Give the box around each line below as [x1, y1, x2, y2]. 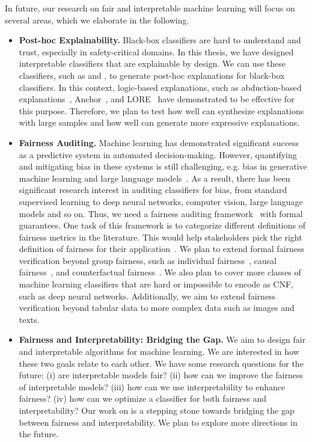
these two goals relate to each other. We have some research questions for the [19, 357, 304, 369]
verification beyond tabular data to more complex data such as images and [19, 301, 295, 314]
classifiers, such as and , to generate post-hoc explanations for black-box [19, 69, 285, 81]
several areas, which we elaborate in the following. [5, 13, 189, 26]
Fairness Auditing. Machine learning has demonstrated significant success [19, 136, 299, 149]
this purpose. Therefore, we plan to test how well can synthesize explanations [19, 104, 304, 117]
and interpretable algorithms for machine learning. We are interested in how [19, 345, 299, 358]
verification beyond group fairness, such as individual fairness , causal [19, 254, 277, 266]
